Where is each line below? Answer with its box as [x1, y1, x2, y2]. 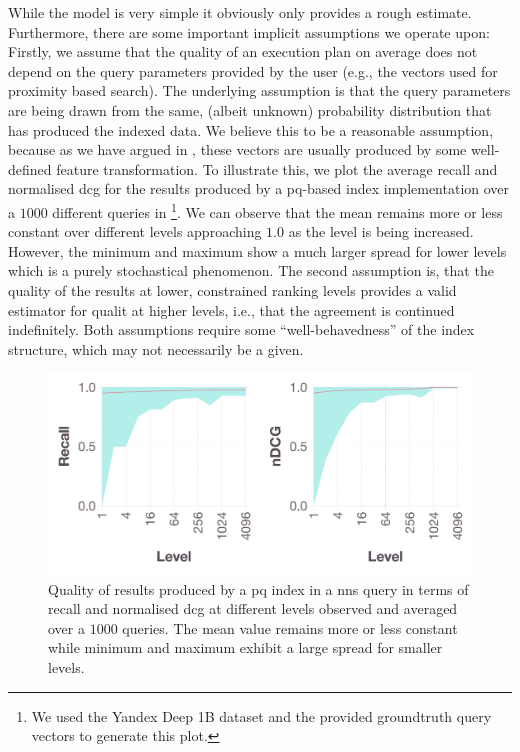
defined [8, 158, 52, 179]
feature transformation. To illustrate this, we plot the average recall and [56, 158, 498, 179]
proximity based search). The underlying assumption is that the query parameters [8, 80, 511, 101]
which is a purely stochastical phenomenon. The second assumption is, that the [8, 260, 494, 281]
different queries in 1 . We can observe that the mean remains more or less [52, 198, 503, 222]
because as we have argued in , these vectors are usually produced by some [8, 139, 467, 160]
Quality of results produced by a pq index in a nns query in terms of [48, 578, 469, 599]
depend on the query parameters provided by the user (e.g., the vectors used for [8, 60, 498, 81]
